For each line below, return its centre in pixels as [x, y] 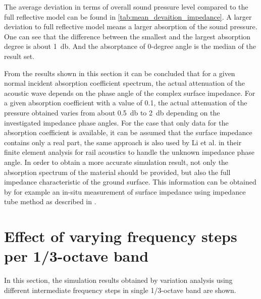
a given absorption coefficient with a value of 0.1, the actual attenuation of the [126, 103]
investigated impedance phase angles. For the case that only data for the [116, 122]
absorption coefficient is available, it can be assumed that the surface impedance [128, 132]
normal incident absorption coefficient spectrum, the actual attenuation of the [125, 83]
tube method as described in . [50, 201]
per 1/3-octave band [76, 256]
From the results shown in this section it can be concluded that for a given [120, 73]
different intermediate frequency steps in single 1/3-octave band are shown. [120, 290]
